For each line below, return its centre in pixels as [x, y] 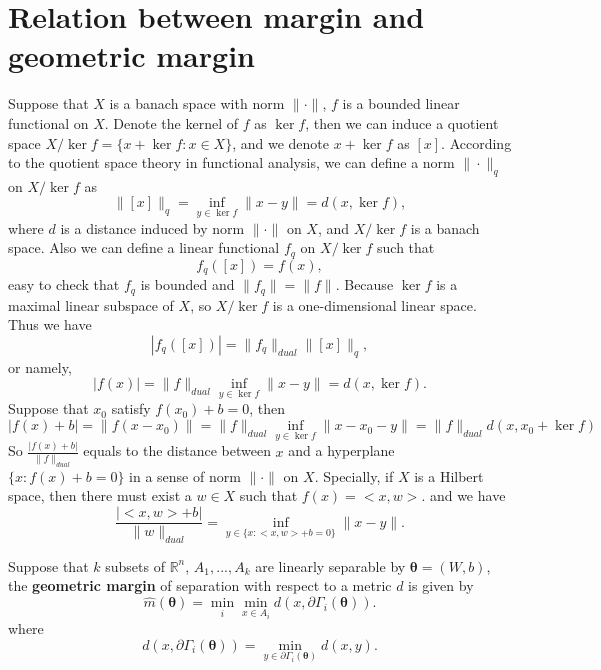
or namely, [40, 366]
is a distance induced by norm [152, 227]
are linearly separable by [330, 565]
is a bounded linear [401, 103]
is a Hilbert [449, 475]
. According [476, 142]
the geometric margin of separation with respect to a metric [200, 585]
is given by [441, 585]
